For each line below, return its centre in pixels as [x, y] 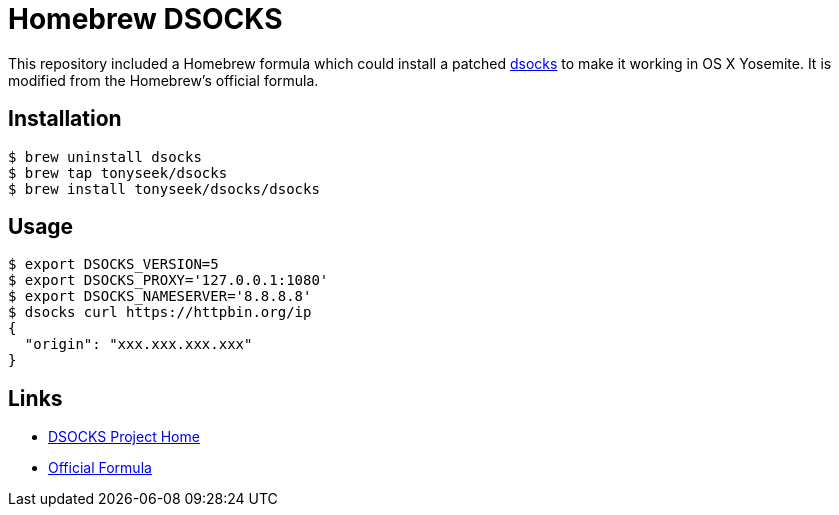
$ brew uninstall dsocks [105, 156]
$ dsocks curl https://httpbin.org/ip [160, 312]
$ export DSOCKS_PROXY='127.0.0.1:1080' [168, 280]
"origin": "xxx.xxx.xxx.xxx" [138, 344]
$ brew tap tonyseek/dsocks [118, 172]
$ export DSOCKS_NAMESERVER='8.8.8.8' [160, 296]
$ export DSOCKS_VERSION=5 [113, 264]
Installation [65, 119]
